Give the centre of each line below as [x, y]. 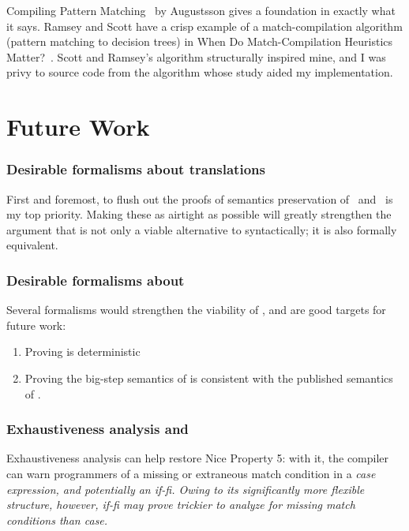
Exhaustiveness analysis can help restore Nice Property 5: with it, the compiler [198, 458]
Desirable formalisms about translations [136, 169]
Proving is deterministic [83, 352]
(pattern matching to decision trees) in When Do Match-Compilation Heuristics [200, 41]
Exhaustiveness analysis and [98, 429]
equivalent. [32, 245]
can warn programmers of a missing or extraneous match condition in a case [191, 473]
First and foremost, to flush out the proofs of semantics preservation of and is [200, 198]
